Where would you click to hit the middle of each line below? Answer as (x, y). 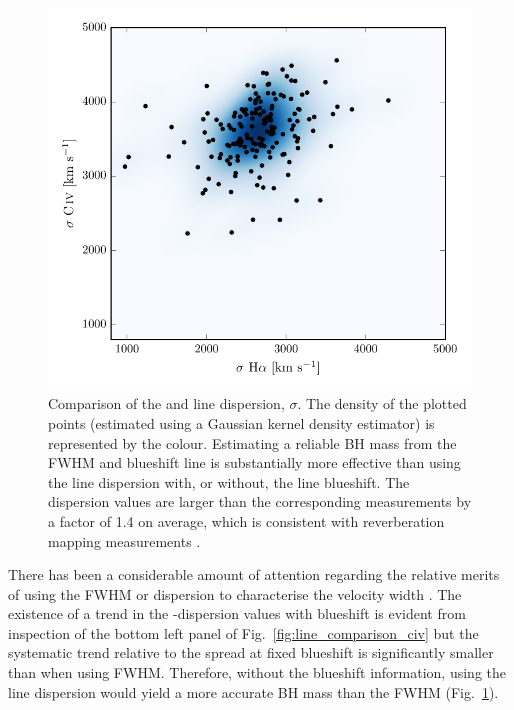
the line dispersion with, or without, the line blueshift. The (229, 481)
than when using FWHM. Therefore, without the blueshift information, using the (257, 672)
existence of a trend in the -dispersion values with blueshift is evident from (237, 613)
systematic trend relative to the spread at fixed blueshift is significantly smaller (251, 652)
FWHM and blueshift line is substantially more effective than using (254, 462)
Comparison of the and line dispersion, (166, 403)
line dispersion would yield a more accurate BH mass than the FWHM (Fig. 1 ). (253, 691)
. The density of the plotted (382, 403)
